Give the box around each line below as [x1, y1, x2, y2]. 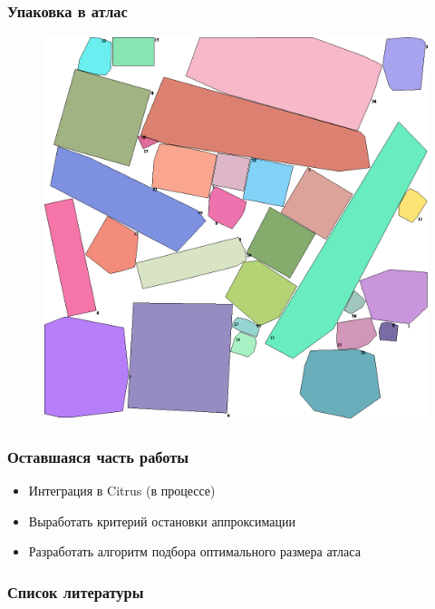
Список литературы [7, 580, 144, 603]
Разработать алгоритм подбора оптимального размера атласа [28, 542, 361, 561]
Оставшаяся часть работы [7, 445, 189, 467]
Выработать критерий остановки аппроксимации [28, 511, 296, 530]
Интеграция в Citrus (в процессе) [28, 481, 216, 500]
